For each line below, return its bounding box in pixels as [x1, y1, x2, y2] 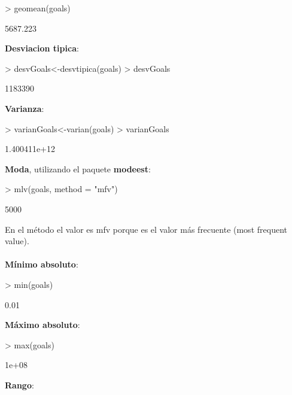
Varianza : [5, 102, 44, 114]
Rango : [5, 378, 34, 391]
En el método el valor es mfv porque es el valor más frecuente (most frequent [5, 223, 287, 235]
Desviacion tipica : [5, 42, 79, 54]
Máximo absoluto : [5, 318, 80, 331]
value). [5, 235, 29, 247]
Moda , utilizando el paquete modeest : [5, 162, 151, 175]
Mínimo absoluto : [5, 258, 78, 271]
